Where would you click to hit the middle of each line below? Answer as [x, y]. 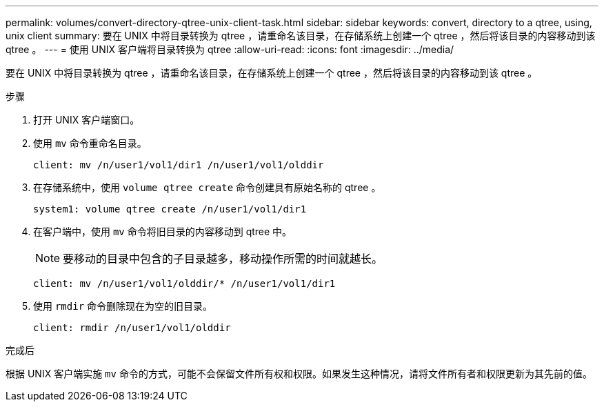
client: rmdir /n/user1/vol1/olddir [132, 328]
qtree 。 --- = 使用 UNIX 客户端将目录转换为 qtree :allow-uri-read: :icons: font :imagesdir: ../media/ [230, 49]
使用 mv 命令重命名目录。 [90, 143]
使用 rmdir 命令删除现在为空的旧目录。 [123, 306]
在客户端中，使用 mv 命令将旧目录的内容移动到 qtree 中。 [163, 231]
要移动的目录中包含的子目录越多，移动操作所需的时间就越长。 [223, 259]
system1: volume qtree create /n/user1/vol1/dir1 [170, 209]
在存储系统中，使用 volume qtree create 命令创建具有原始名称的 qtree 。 [207, 187]
